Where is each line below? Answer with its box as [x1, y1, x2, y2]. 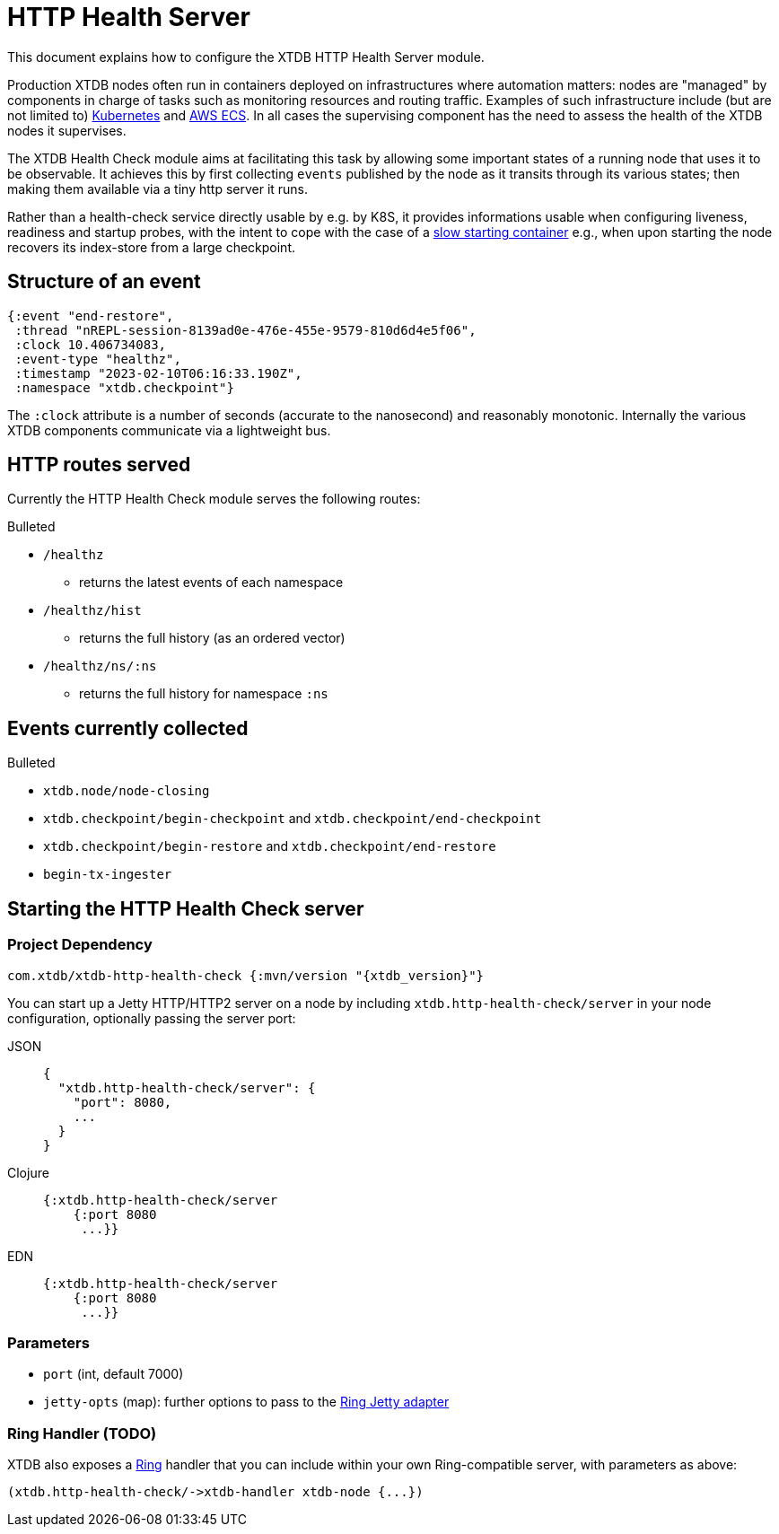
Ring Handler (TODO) [7, 1424, 157, 1442]
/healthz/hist [43, 603, 142, 618]
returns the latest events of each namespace [79, 574, 344, 591]
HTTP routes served [7, 453, 191, 477]
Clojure [7, 1164, 49, 1180]
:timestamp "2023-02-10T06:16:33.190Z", [14, 365, 302, 381]
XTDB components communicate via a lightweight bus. [7, 422, 331, 438]
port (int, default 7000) [43, 1366, 184, 1382]
